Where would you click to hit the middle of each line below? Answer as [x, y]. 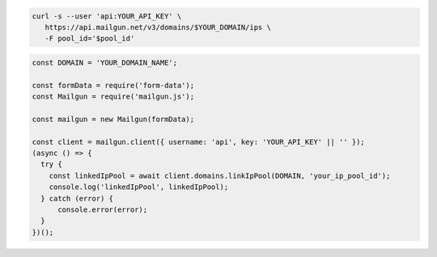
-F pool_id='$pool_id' [90, 39]
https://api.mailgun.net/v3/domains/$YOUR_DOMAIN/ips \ [158, 27]
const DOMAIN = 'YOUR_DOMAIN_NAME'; [105, 62]
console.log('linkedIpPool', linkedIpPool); [139, 187]
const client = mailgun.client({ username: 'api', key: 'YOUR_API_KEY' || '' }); [199, 142]
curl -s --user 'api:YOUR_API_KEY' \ [107, 16]
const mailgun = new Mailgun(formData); [113, 119]
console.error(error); [103, 210]
